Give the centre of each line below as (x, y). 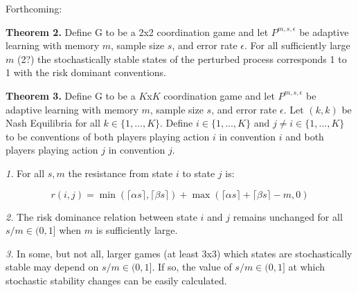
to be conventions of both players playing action (108, 136)
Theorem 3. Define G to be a (71, 95)
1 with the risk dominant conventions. (86, 72)
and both (305, 136)
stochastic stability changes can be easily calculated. (116, 280)
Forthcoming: (34, 8)
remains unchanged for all (288, 216)
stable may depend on (52, 267)
